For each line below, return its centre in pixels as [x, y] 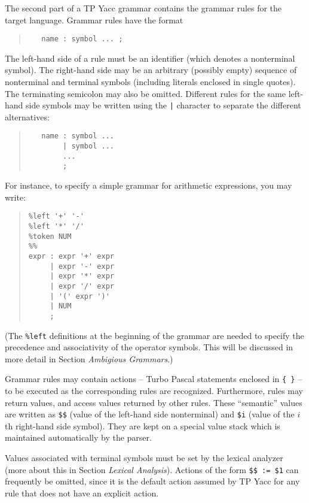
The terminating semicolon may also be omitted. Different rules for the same [145, 93]
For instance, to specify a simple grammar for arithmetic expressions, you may [149, 185]
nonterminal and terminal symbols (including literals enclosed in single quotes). [150, 82]
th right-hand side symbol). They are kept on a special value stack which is [143, 425]
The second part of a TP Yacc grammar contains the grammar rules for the [143, 8]
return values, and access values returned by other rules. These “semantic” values [154, 402]
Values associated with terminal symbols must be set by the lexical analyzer [144, 458]
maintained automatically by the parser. [78, 437]
